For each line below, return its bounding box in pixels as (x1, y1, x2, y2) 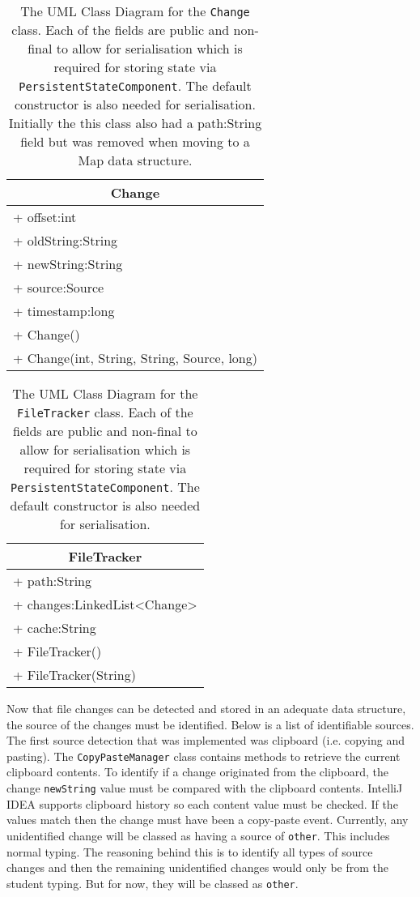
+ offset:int (13, 207, 77, 226)
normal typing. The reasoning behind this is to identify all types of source (6, 843, 373, 860)
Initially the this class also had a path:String (8, 113, 262, 132)
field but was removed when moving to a (20, 132, 250, 151)
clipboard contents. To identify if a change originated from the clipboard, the (6, 763, 389, 780)
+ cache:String (13, 618, 96, 637)
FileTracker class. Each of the (17, 403, 193, 421)
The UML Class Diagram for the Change (20, 2, 250, 20)
